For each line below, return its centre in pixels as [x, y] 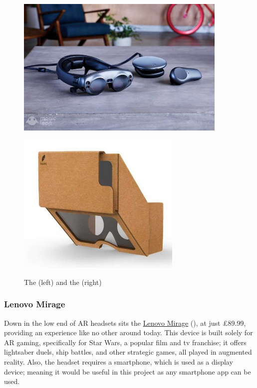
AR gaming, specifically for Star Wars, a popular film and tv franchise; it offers [125, 342]
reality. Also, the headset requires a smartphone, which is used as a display [119, 362]
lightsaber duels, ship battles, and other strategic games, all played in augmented [128, 352]
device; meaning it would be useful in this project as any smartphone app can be [128, 371]
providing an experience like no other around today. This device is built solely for [128, 332]
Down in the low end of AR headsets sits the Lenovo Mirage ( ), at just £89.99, [125, 323]
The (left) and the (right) [63, 282]
